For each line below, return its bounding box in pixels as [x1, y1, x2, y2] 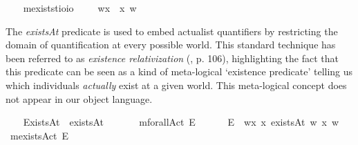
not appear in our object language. [6, 91, 153, 106]
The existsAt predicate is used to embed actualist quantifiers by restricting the [6, 23, 338, 38]
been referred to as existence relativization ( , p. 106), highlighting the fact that [6, 50, 339, 65]
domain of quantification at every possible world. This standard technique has [6, 37, 336, 52]
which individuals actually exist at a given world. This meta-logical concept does [6, 77, 347, 92]
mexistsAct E [10, 128, 68, 142]
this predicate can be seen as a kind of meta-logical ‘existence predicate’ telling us [6, 64, 353, 79]
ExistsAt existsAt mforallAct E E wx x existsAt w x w [23, 115, 339, 129]
